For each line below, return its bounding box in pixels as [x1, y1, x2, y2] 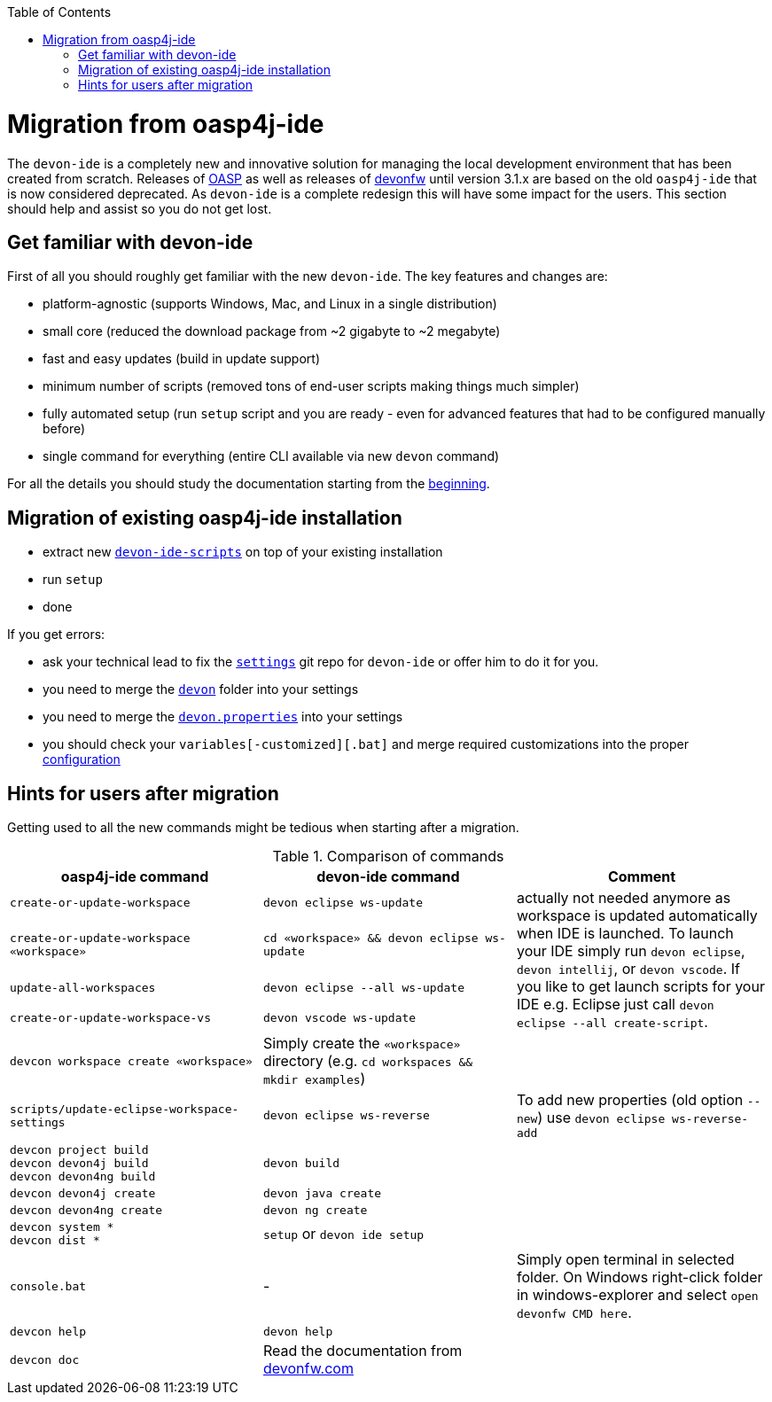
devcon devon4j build [10, 1157, 149, 1171]
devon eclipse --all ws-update [262, 980, 464, 994]
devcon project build [10, 1143, 149, 1157]
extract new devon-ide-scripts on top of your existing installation [43, 544, 443, 560]
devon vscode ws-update [262, 1010, 417, 1024]
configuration [43, 752, 121, 767]
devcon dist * [10, 1234, 100, 1248]
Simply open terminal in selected [516, 1250, 735, 1269]
